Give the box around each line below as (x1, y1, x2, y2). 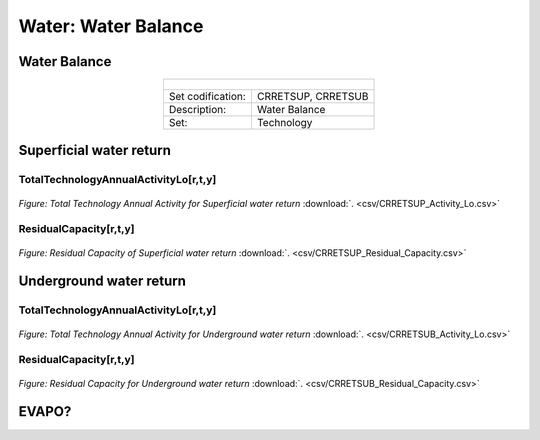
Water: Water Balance (18, 15, 204, 37)
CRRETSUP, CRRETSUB (256, 90, 369, 104)
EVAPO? (18, 403, 72, 420)
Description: (168, 103, 227, 117)
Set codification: (168, 90, 247, 104)
